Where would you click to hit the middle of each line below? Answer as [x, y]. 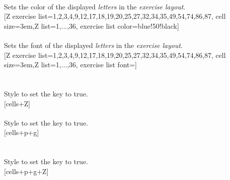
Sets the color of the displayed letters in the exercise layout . [95, 6]
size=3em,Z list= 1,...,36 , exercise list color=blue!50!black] [92, 25]
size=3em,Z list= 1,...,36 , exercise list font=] [71, 65]
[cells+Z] [17, 103]
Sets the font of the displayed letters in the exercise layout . [93, 45]
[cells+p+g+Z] [26, 171]
